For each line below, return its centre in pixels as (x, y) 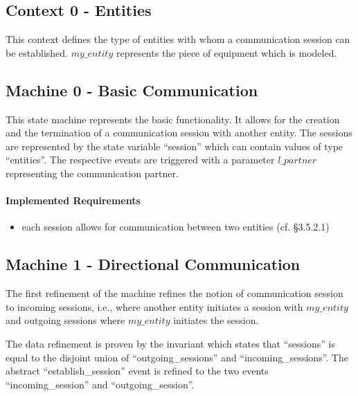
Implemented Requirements (73, 200)
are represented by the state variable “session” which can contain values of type (174, 146)
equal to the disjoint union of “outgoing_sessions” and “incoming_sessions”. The (177, 357)
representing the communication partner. (92, 173)
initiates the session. (216, 320)
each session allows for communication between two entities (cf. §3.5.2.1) (176, 227)
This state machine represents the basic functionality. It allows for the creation (173, 119)
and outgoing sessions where (65, 320)
